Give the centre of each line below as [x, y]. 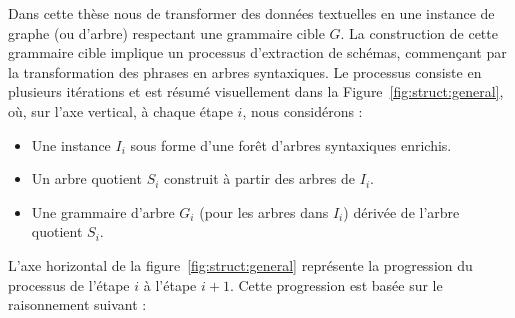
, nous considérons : [302, 110]
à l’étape [170, 284]
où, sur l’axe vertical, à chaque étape [120, 110]
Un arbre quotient [86, 178]
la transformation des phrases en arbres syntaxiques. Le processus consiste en [245, 71]
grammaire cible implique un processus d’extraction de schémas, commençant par [257, 52]
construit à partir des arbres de [260, 178]
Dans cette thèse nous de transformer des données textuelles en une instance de [251, 13]
